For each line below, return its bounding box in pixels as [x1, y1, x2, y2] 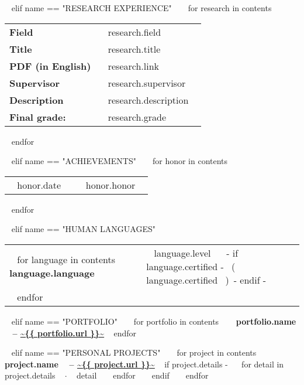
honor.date [17, 178, 61, 192]
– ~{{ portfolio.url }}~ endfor [12, 326, 137, 339]
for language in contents [17, 253, 116, 267]
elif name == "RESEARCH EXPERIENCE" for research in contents [11, 2, 272, 13]
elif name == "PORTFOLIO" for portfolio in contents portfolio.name [11, 315, 296, 327]
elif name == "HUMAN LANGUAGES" [11, 223, 156, 235]
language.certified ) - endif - [146, 272, 267, 287]
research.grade [108, 110, 167, 124]
